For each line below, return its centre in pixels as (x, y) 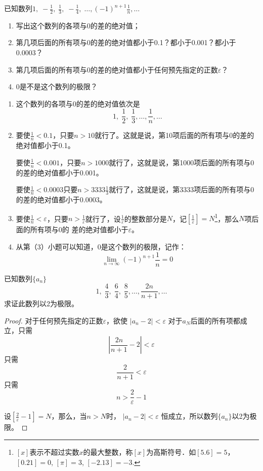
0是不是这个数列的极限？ (57, 86)
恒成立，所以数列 (189, 416)
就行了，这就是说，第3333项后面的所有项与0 (182, 189)
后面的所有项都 (215, 320)
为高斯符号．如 (171, 451)
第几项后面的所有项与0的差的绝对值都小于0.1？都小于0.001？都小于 (126, 42)
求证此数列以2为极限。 (41, 303)
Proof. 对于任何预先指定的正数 (54, 320)
